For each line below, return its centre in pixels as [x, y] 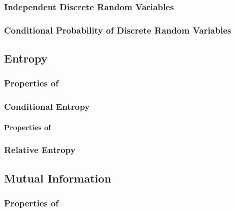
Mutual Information [58, 178]
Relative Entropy [40, 150]
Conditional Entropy [47, 107]
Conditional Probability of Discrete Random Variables [118, 30]
